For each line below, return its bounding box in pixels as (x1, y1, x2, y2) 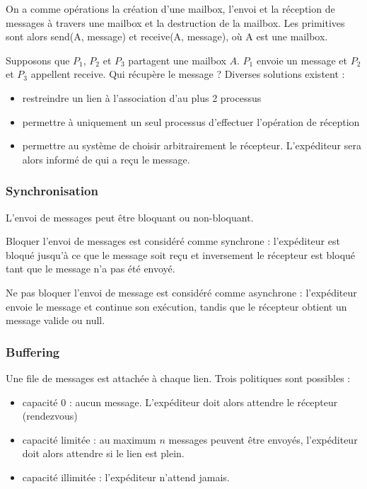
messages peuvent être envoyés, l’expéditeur (168, 432, 358, 447)
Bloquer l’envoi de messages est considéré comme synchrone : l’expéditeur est (6, 234, 340, 248)
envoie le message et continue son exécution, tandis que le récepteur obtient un (6, 299, 347, 313)
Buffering (6, 343, 60, 360)
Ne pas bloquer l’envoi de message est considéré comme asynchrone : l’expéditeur (6, 284, 357, 299)
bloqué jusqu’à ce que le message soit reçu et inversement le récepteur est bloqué (6, 247, 356, 262)
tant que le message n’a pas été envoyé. (6, 261, 175, 276)
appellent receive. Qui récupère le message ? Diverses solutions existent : (30, 67, 345, 81)
